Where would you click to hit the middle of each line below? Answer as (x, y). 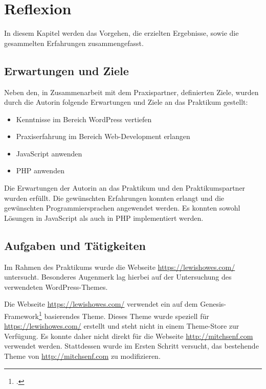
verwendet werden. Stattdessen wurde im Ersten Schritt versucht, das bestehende (131, 346)
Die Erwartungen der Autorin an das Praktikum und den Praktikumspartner (125, 188)
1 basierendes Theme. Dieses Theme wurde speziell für (124, 315)
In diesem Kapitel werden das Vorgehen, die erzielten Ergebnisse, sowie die (121, 33)
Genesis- (213, 304)
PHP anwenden (40, 170)
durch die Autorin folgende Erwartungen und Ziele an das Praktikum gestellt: (126, 102)
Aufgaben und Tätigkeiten (75, 245)
